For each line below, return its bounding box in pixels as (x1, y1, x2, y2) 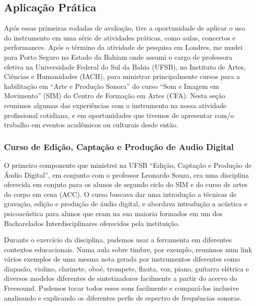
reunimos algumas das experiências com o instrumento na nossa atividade (4, 100, 226, 110)
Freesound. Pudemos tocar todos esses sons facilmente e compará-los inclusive (4, 283, 239, 293)
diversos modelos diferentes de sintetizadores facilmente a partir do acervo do (4, 273, 237, 283)
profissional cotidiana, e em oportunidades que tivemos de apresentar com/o (4, 110, 234, 120)
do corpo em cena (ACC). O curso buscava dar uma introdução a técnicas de (4, 189, 237, 199)
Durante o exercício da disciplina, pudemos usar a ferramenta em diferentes (4, 234, 232, 245)
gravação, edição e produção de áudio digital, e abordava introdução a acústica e (4, 198, 248, 209)
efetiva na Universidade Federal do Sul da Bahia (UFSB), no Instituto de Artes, (4, 61, 246, 72)
